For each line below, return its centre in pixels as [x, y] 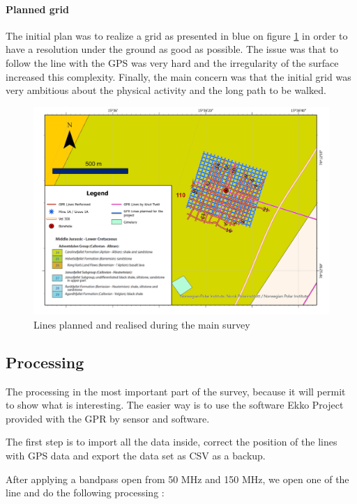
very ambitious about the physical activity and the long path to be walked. [166, 90]
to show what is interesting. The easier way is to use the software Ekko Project [175, 405]
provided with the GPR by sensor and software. [108, 418]
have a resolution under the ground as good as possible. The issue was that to [172, 49]
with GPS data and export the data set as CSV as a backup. [136, 456]
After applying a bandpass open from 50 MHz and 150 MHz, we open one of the [177, 479]
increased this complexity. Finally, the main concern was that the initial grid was [178, 76]
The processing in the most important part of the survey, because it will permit [176, 391]
